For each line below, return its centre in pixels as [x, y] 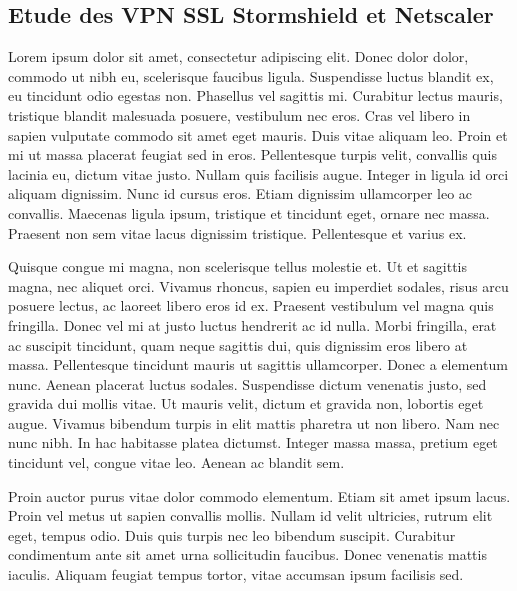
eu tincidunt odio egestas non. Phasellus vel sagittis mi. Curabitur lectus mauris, [255, 95]
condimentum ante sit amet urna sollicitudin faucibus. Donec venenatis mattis [247, 554]
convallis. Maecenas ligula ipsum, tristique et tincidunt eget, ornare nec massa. [249, 212]
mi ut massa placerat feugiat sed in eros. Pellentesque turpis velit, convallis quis [252, 154]
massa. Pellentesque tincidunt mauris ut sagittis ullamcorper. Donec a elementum [258, 364]
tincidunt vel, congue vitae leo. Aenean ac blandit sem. [176, 462]
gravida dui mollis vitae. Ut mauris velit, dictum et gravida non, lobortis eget [246, 403]
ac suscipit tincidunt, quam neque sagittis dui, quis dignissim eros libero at [238, 344]
